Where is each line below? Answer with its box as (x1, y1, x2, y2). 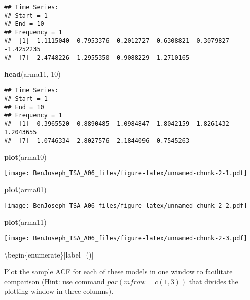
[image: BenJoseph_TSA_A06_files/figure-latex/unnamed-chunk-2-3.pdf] (4, 234, 247, 242)
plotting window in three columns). (4, 286, 114, 296)
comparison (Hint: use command (4, 276, 105, 286)
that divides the (189, 276, 238, 286)
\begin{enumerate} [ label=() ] (4, 249, 94, 260)
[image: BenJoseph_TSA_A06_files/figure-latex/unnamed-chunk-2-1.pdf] (4, 169, 247, 177)
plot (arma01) (4, 184, 47, 195)
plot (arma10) (4, 151, 47, 162)
